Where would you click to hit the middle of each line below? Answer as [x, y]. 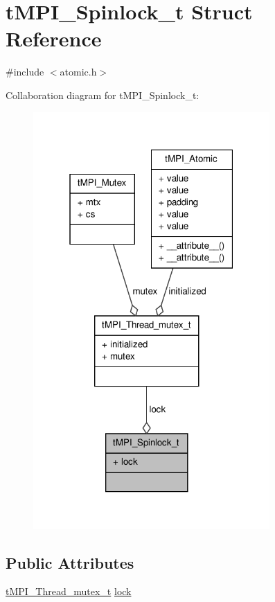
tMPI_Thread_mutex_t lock [69, 591]
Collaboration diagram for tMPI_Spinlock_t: [103, 95]
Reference [54, 38]
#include [25, 72]
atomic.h [78, 72]
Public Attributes [70, 562]
